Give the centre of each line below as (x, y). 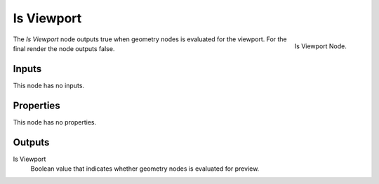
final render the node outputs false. (64, 48)
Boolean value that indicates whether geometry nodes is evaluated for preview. (145, 169)
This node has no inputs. (48, 85)
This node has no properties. (55, 122)
